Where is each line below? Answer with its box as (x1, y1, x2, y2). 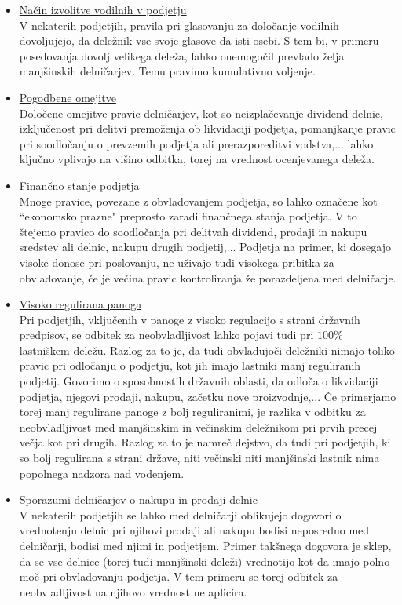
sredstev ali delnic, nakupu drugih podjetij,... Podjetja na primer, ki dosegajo (19, 239, 391, 255)
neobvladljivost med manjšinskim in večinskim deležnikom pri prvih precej (19, 418, 378, 435)
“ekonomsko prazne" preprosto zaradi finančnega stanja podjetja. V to (19, 208, 357, 224)
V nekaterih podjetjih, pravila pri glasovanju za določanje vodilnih (19, 16, 339, 33)
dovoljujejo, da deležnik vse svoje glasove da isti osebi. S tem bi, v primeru (19, 32, 379, 49)
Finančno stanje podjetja (19, 177, 140, 193)
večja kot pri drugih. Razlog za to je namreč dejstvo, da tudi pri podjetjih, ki (19, 434, 391, 450)
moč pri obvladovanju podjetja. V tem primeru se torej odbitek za (19, 568, 338, 585)
